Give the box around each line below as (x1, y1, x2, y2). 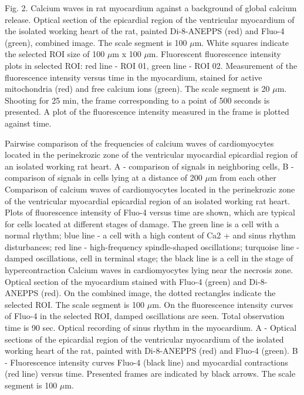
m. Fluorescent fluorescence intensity (148, 48, 281, 60)
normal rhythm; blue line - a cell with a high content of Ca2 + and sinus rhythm (5, 229, 296, 241)
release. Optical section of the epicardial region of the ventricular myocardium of (5, 13, 295, 25)
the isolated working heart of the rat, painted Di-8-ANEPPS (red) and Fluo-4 (5, 25, 285, 37)
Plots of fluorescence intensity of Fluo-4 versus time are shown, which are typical (5, 206, 295, 218)
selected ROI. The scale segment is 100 (5, 298, 145, 310)
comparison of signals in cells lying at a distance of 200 (5, 171, 202, 184)
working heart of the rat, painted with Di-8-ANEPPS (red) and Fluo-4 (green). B (5, 344, 298, 357)
